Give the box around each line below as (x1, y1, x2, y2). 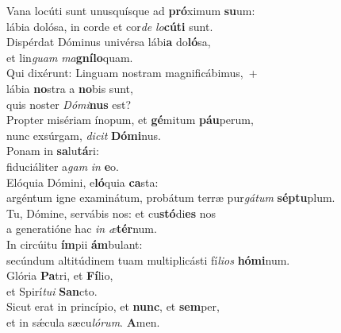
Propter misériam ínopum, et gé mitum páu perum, (6, 111, 254, 128)
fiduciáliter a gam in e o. (6, 157, 119, 174)
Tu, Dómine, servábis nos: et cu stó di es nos (6, 204, 216, 221)
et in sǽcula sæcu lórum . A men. (6, 313, 160, 330)
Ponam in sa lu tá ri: (6, 142, 99, 159)
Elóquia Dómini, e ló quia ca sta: (6, 173, 159, 190)
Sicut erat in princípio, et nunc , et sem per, (6, 298, 220, 315)
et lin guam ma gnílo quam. (6, 48, 133, 65)
